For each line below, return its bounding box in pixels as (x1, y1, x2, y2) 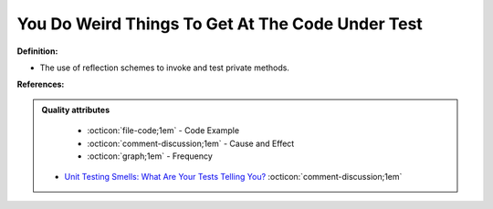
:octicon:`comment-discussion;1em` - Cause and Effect (87, 138, 295, 149)
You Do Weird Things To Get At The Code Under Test (16, 14, 424, 34)
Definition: (16, 46, 58, 57)
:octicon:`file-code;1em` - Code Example (87, 125, 240, 136)
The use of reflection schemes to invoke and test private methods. (39, 62, 289, 73)
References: (16, 78, 65, 90)
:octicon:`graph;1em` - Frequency (87, 151, 214, 162)
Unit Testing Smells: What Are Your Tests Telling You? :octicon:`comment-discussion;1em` (64, 172, 403, 183)
